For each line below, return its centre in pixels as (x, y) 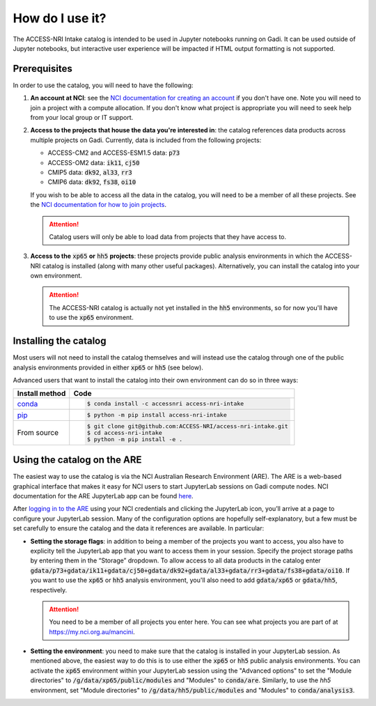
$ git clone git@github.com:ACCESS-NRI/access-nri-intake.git (188, 426)
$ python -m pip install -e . (135, 439)
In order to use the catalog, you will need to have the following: (103, 85)
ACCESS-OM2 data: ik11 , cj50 (94, 162)
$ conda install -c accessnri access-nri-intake (166, 404)
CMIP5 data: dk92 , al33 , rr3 (90, 172)
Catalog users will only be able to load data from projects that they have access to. (168, 236)
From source (38, 433)
